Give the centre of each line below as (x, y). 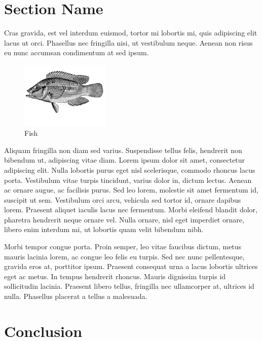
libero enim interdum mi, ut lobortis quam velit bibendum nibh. (104, 229)
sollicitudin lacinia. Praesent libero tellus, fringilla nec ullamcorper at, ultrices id (129, 286)
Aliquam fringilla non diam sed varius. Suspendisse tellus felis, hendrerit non (123, 150)
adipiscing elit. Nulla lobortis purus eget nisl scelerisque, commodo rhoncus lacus (130, 169)
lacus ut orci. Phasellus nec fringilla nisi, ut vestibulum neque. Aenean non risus (128, 42)
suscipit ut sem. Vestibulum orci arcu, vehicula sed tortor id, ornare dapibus (123, 199)
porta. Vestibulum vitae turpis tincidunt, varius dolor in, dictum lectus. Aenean (128, 180)
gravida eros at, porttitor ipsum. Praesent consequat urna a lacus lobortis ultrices (131, 266)
